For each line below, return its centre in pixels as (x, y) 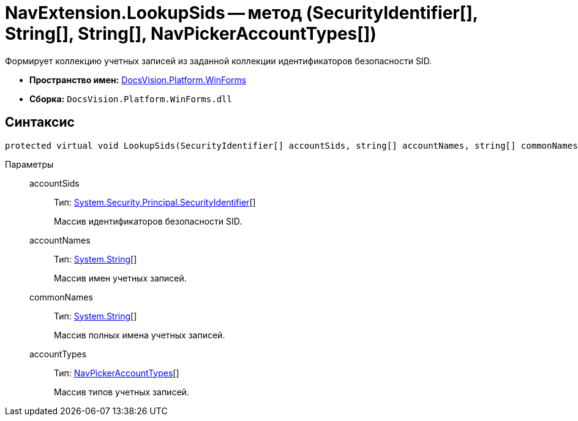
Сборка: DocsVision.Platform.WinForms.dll (131, 99)
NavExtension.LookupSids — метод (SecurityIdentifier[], (242, 13)
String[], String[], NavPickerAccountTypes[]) (191, 34)
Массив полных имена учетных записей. (140, 335)
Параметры (29, 164)
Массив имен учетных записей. (120, 278)
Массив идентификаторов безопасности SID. (148, 221)
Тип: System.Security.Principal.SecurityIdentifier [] (155, 202)
